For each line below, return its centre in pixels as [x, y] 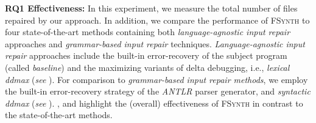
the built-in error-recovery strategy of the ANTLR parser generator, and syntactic [158, 91]
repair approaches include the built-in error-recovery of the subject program [146, 55]
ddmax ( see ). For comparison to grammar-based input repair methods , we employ [156, 79]
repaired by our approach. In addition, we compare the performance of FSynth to [157, 20]
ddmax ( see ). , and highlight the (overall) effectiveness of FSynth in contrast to [154, 103]
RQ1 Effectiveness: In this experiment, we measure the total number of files [151, 8]
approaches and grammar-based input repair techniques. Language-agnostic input [155, 43]
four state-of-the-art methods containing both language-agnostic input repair [148, 32]
